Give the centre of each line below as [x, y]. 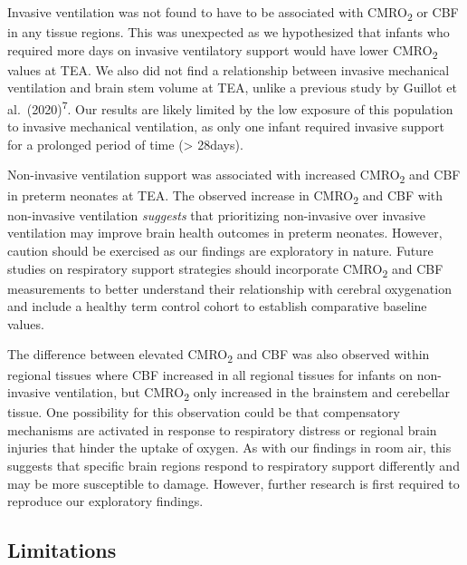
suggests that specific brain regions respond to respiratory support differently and [233, 466]
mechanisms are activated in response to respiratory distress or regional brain [222, 429]
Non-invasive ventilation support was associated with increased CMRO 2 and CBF [234, 176]
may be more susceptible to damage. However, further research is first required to [233, 483]
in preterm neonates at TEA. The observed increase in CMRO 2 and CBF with [225, 196]
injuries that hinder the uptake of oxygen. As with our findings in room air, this [229, 448]
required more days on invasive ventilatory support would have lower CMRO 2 [223, 51]
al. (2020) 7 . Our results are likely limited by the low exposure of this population [230, 107]
